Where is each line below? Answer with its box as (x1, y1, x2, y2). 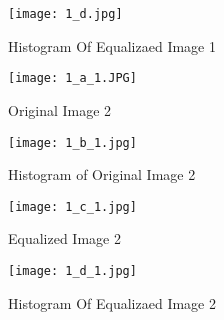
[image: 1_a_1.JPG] (8, 71, 137, 86)
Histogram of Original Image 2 (8, 164, 196, 185)
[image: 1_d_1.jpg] (8, 264, 137, 278)
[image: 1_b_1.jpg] (8, 135, 137, 150)
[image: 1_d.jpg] (8, 7, 123, 21)
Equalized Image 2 (8, 228, 121, 249)
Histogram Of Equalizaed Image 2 (8, 292, 216, 313)
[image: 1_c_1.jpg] (8, 199, 137, 214)
